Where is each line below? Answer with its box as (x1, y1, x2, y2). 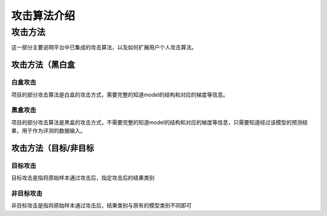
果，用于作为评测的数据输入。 (11, 127, 86, 135)
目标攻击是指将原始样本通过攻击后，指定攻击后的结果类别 (11, 174, 154, 181)
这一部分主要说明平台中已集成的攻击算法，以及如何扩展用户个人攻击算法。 (11, 44, 197, 51)
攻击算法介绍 (11, 9, 76, 22)
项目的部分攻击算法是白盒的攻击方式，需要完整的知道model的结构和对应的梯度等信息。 (11, 91, 228, 98)
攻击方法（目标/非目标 (11, 143, 94, 153)
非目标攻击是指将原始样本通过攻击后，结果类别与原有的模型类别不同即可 (11, 202, 192, 209)
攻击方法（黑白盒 (11, 59, 75, 70)
